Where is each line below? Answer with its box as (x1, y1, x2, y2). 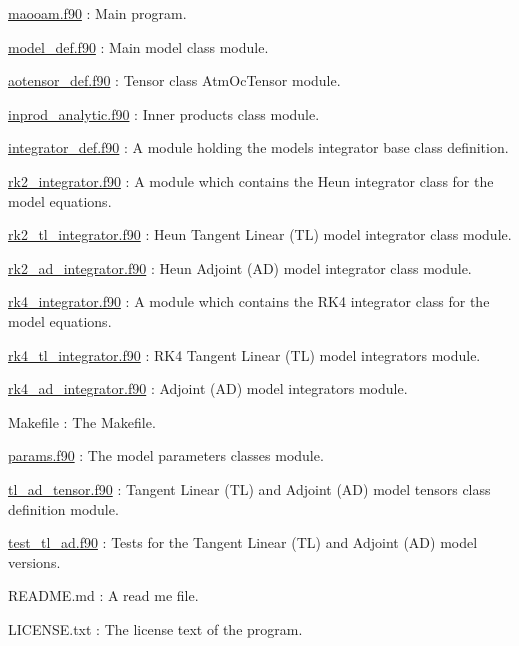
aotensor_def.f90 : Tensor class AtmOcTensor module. (8, 70, 341, 91)
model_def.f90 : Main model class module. (8, 36, 269, 57)
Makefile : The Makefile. (8, 411, 156, 432)
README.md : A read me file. (8, 585, 199, 606)
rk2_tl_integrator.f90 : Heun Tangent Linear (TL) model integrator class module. (8, 224, 512, 245)
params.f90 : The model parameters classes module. (8, 445, 324, 466)
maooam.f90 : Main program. (8, 3, 187, 23)
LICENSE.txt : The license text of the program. (8, 618, 303, 639)
